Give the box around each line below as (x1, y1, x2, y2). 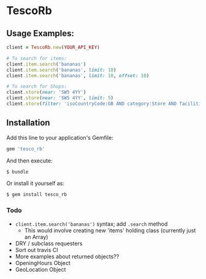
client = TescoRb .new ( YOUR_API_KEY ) (6, 44, 100, 50)
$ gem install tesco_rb (6, 191, 67, 198)
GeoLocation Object (15, 266, 66, 273)
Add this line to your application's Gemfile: (6, 134, 113, 141)
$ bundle (6, 169, 29, 175)
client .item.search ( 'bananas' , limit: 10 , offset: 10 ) (6, 72, 150, 78)
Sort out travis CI (15, 246, 58, 253)
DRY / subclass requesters (15, 240, 83, 247)
